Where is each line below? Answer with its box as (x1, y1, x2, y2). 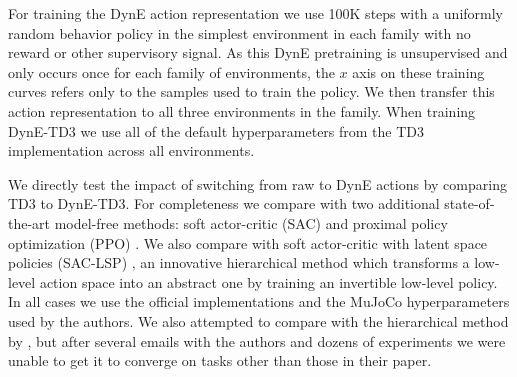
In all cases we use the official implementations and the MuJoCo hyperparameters (8, 291, 510, 312)
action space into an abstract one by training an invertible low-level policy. (39, 271, 498, 292)
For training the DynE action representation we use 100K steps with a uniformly (8, 3, 503, 23)
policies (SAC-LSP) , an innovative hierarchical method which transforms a (8, 252, 470, 273)
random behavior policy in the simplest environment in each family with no (8, 22, 471, 43)
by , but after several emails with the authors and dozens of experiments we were (8, 330, 506, 351)
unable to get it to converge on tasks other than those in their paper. (8, 350, 432, 371)
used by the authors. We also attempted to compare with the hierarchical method (8, 310, 509, 331)
